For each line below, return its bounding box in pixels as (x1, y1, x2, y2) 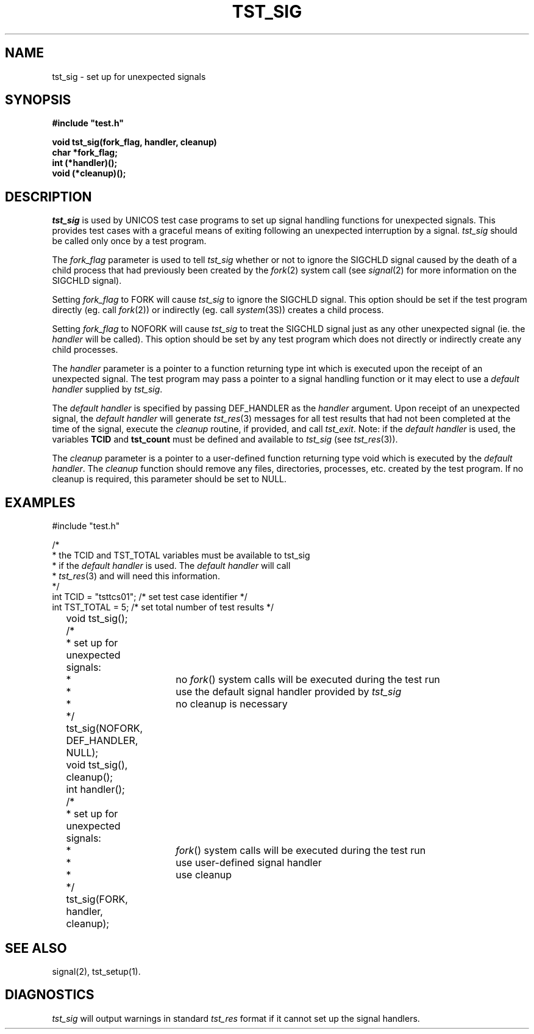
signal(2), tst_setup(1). (52, 966, 141, 977)
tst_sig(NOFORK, (66, 722, 143, 735)
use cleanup (176, 869, 232, 881)
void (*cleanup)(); (52, 168, 126, 179)
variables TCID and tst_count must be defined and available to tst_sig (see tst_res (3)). (52, 434, 398, 445)
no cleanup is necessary (176, 698, 288, 710)
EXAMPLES (5, 494, 76, 510)
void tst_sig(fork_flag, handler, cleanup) (52, 137, 217, 148)
